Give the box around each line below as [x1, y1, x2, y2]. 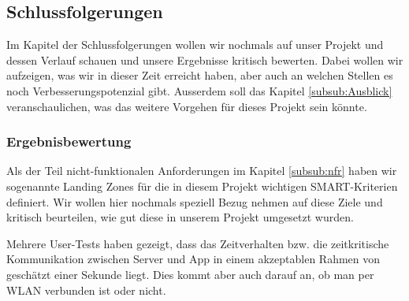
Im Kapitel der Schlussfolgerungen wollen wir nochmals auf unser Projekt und [6, 36, 384, 53]
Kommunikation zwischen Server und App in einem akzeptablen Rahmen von [6, 251, 381, 267]
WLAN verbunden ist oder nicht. [6, 281, 166, 298]
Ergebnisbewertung [6, 132, 132, 151]
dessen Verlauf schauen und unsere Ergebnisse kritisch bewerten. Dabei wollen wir [6, 51, 403, 68]
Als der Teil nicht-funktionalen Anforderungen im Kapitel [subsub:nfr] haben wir [6, 162, 397, 179]
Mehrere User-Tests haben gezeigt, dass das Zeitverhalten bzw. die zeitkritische [6, 235, 389, 251]
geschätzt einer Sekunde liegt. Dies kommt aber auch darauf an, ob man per [6, 266, 374, 282]
